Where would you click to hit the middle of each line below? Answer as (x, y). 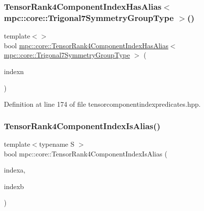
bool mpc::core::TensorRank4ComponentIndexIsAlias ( (86, 153)
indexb (14, 186)
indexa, (15, 170)
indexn (14, 71)
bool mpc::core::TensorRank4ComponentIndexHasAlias (86, 45)
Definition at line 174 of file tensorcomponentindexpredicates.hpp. (102, 104)
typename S (57, 144)
